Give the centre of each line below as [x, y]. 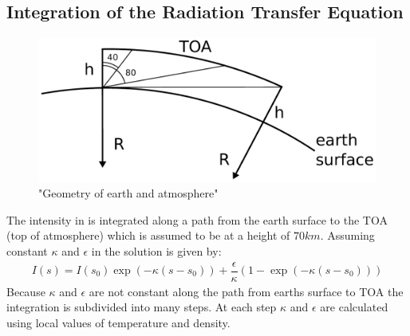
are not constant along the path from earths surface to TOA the [246, 291]
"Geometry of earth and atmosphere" [128, 193]
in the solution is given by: [156, 250]
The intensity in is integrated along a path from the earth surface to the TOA [197, 219]
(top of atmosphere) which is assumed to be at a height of [148, 235]
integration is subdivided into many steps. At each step [142, 307]
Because [26, 291]
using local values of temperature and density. [118, 322]
